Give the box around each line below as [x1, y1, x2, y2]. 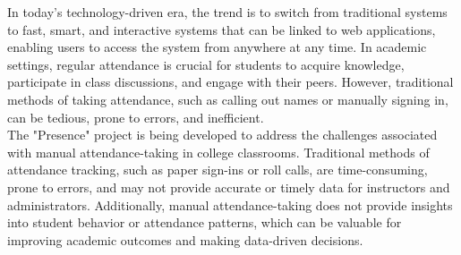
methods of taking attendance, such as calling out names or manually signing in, [7, 89, 448, 108]
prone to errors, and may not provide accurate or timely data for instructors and [7, 177, 450, 196]
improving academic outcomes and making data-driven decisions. [7, 230, 363, 249]
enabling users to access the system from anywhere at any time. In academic [7, 38, 427, 56]
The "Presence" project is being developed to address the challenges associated [7, 125, 438, 144]
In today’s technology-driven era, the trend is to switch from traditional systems [7, 3, 448, 21]
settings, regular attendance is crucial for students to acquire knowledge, [7, 55, 405, 73]
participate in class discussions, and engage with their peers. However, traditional [7, 72, 454, 91]
